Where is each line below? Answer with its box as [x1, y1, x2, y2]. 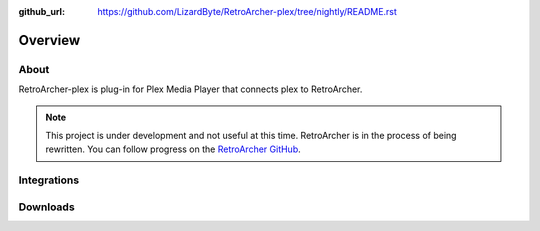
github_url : [18, 6, 65, 17]
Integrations [18, 173, 80, 187]
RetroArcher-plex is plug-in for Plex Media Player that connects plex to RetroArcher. [18, 83, 363, 95]
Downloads [18, 200, 75, 214]
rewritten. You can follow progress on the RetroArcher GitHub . [45, 143, 302, 155]
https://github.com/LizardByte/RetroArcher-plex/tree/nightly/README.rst [97, 6, 397, 17]
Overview [18, 31, 81, 49]
